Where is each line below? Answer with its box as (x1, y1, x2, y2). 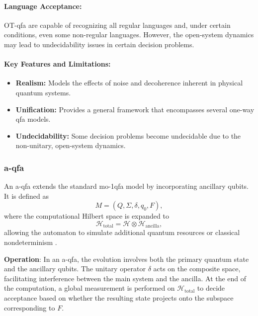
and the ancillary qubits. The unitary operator (4, 263, 146, 274)
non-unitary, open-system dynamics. (15, 140, 126, 151)
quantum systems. (15, 87, 71, 97)
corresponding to (4, 302, 55, 313)
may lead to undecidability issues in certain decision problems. (4, 39, 194, 49)
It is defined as (4, 190, 49, 201)
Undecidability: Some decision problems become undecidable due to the (15, 130, 241, 141)
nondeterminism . (4, 237, 57, 247)
